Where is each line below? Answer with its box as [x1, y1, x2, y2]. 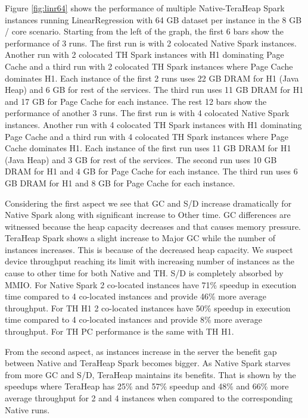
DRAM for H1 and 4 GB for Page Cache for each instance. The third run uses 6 [5, 165, 298, 177]
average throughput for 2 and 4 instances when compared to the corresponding [5, 392, 293, 404]
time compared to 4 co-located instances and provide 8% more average [5, 313, 262, 326]
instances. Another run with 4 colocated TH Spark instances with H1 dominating [5, 118, 302, 130]
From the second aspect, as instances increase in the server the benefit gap [5, 345, 277, 357]
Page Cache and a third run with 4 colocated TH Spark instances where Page [5, 130, 288, 142]
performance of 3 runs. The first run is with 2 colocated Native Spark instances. [5, 36, 297, 49]
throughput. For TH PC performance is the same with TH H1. [5, 325, 234, 338]
